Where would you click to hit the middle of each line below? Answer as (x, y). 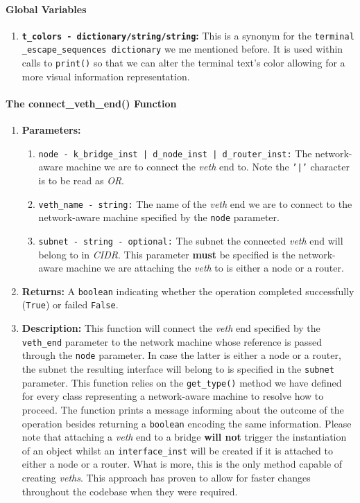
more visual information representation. (106, 76)
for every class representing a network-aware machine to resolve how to (173, 396)
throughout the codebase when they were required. (130, 491)
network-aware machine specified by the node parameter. (159, 217)
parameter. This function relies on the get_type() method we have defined (182, 382)
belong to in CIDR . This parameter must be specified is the (167, 254)
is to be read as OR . (82, 180)
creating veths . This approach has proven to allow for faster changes (166, 478)
